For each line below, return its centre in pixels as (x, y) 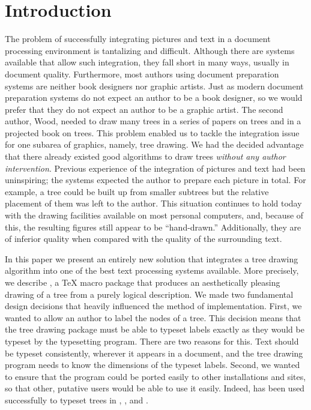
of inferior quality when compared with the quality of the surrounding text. (143, 239)
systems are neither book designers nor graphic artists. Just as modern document (154, 86)
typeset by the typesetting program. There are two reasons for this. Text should (152, 341)
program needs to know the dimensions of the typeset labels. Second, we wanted (152, 365)
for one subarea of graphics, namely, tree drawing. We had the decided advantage (154, 144)
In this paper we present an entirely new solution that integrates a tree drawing (152, 258)
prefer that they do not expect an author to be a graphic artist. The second (144, 109)
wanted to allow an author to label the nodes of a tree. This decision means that (153, 317)
